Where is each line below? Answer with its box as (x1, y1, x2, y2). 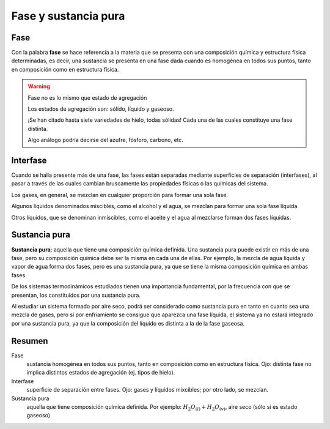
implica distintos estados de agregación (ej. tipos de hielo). (26, 369, 175, 376)
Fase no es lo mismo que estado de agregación (28, 94, 147, 101)
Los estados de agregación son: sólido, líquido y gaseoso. (28, 105, 174, 113)
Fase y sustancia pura (11, 9, 125, 23)
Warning (28, 83, 50, 90)
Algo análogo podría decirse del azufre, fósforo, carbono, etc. (28, 136, 183, 144)
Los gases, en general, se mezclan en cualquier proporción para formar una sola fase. (11, 191, 229, 198)
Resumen (11, 335, 48, 346)
